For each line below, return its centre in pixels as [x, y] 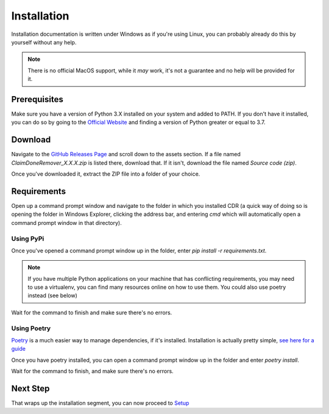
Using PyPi [28, 238]
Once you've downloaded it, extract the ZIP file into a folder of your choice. [106, 174]
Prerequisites [37, 99]
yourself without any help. [44, 42]
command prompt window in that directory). [66, 223]
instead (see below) [52, 295]
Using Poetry [31, 328]
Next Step [30, 388]
